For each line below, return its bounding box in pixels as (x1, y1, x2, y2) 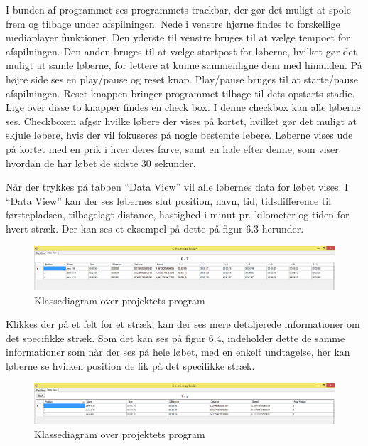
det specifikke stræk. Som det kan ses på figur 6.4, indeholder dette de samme (6, 330, 345, 345)
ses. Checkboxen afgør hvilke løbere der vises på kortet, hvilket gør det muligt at (6, 113, 357, 128)
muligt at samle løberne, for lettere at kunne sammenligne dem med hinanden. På (6, 58, 362, 73)
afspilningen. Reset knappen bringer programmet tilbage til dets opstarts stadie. (6, 85, 355, 100)
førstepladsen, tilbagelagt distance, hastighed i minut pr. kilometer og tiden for (6, 207, 350, 222)
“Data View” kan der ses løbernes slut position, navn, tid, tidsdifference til (6, 193, 332, 208)
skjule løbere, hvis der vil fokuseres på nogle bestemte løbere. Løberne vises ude (6, 127, 353, 142)
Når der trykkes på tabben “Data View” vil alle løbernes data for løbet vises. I (6, 179, 349, 194)
